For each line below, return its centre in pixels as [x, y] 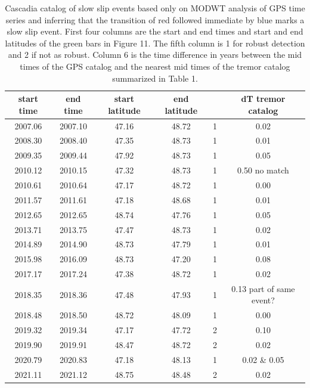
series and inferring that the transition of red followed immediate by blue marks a [155, 19]
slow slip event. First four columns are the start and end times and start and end [155, 31]
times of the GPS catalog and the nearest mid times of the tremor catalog [155, 66]
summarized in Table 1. [155, 78]
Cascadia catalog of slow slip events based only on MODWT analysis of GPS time [155, 8]
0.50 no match [263, 170]
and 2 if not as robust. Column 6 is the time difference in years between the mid [155, 55]
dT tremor [263, 99]
